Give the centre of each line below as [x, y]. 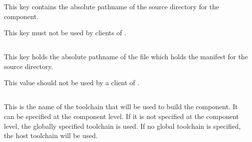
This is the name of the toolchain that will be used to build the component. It [121, 106]
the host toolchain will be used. [51, 135]
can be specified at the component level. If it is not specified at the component [122, 116]
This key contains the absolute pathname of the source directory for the [112, 6]
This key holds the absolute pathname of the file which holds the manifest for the [126, 57]
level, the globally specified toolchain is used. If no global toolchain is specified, [122, 126]
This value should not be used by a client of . [72, 83]
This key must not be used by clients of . [65, 33]
